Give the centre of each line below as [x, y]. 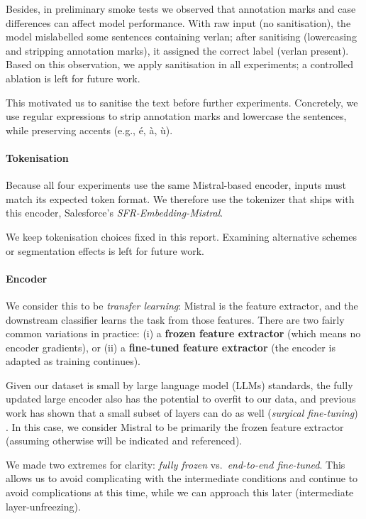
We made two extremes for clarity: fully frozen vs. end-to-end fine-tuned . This [176, 464]
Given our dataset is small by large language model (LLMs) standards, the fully [179, 384]
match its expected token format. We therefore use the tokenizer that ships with [180, 198]
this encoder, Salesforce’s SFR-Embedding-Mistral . [115, 213]
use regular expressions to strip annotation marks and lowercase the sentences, [176, 116]
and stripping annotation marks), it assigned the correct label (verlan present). [177, 50]
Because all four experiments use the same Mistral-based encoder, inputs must [176, 185]
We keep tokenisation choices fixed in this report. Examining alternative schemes [181, 236]
